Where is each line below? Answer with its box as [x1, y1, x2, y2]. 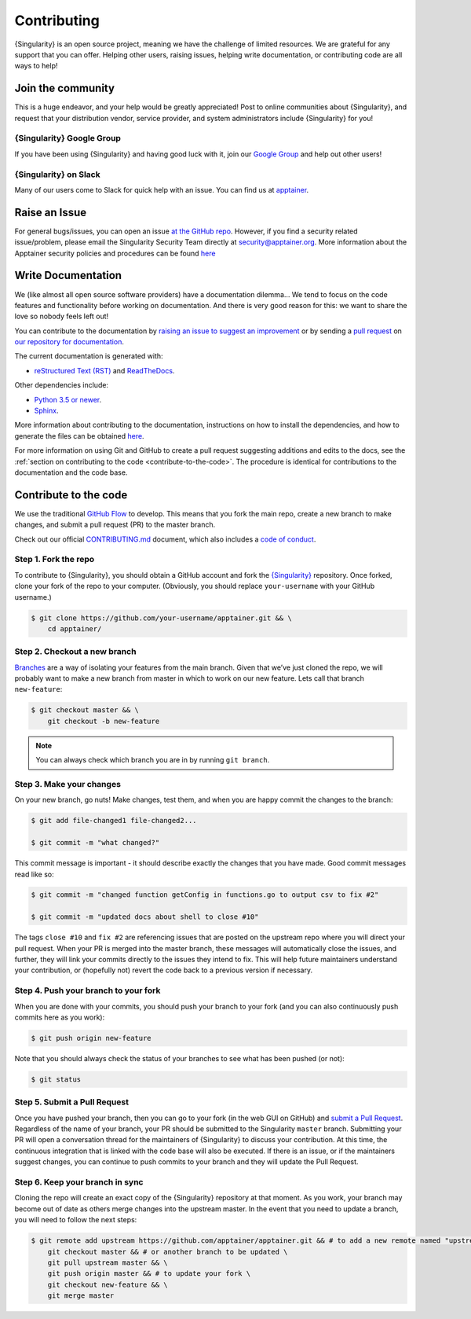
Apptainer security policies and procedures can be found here [14, 248, 216, 258]
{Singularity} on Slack [14, 169, 101, 180]
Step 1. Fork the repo [14, 554, 94, 565]
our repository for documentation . [14, 337, 125, 347]
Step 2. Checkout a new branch [14, 646, 137, 657]
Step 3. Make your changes [14, 778, 122, 789]
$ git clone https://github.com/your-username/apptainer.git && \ [31, 613, 292, 623]
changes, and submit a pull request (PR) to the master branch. [14, 520, 216, 530]
